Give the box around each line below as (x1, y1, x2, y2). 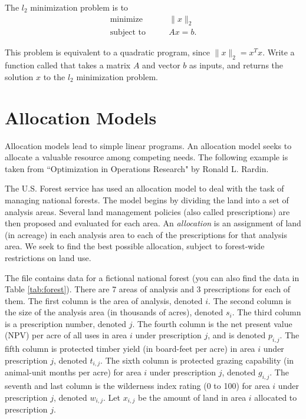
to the (43, 70, 65, 83)
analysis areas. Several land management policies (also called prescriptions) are (5, 205, 290, 217)
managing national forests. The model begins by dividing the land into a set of (5, 193, 289, 206)
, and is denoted (208, 329, 266, 341)
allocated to (254, 391, 297, 403)
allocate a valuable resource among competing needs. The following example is (5, 151, 288, 163)
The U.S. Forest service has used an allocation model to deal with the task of (5, 182, 284, 194)
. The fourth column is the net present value (132, 317, 292, 329)
